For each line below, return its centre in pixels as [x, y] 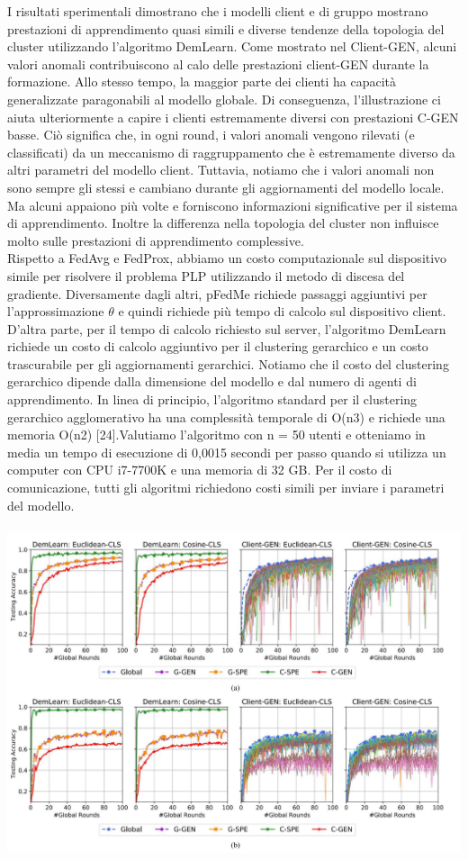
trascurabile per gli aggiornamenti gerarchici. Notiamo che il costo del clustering [228, 363]
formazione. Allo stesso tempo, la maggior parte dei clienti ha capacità [202, 81]
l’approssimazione [56, 311]
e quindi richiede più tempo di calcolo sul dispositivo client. [282, 311]
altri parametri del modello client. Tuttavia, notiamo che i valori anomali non [221, 170]
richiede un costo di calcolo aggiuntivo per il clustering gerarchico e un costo [218, 346]
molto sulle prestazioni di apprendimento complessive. [156, 240]
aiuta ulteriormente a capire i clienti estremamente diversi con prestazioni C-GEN [233, 117]
